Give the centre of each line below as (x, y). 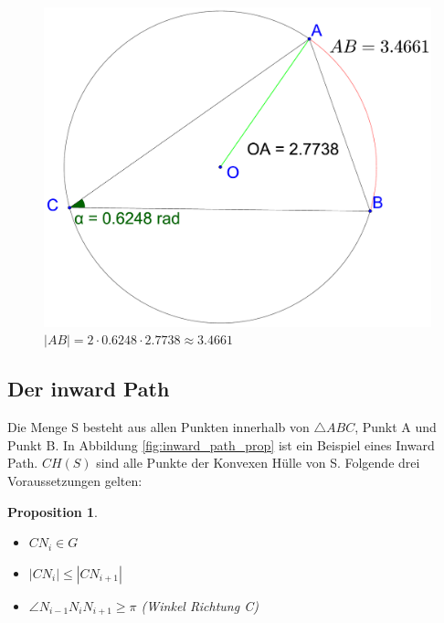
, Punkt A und (396, 427)
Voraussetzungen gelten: (75, 481)
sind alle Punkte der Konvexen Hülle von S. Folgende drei (258, 463)
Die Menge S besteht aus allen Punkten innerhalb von (159, 427)
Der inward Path (89, 389)
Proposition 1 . (53, 511)
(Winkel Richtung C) (200, 605)
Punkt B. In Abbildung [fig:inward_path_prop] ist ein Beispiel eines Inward (221, 444)
